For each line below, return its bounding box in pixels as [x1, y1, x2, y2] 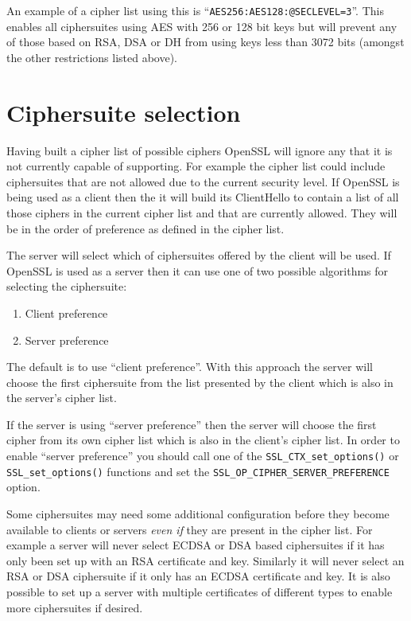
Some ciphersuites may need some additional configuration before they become [6, 505, 390, 521]
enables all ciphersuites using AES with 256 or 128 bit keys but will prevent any [6, 18, 397, 34]
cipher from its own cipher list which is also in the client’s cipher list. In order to [6, 432, 400, 448]
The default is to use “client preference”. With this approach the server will [6, 358, 373, 375]
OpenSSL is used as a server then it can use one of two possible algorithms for [6, 262, 389, 279]
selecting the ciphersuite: [6, 278, 127, 295]
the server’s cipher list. [6, 389, 117, 406]
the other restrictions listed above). [6, 49, 178, 65]
